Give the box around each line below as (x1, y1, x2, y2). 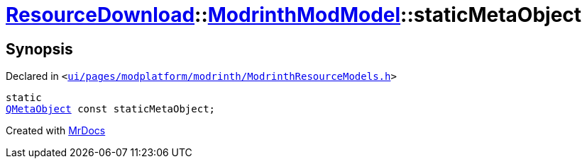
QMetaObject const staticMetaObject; (6, 103, 216, 115)
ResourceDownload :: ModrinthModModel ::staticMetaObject (6, 3, 582, 27)
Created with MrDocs (6, 124, 106, 137)
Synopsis (6, 40, 73, 58)
